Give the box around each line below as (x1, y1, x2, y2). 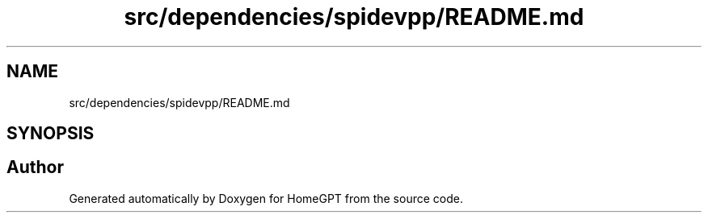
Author (6, 157, 64, 178)
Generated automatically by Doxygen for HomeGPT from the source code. (69, 191, 463, 205)
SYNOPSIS (6, 123, 95, 144)
